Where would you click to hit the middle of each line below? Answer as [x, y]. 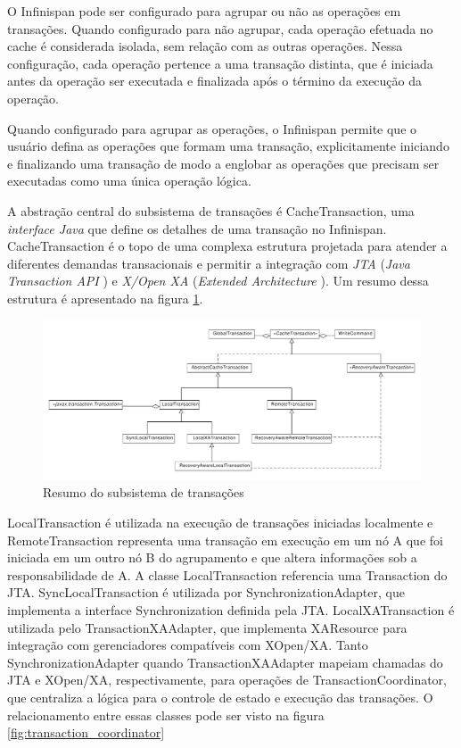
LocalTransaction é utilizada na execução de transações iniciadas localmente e [220, 522]
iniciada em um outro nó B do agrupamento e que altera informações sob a [212, 557]
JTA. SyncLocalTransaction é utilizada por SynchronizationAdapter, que [206, 592]
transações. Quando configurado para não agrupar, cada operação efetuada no [220, 28]
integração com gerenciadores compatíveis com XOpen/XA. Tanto [188, 645]
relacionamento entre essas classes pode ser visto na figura [166, 715]
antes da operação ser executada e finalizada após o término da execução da [215, 81]
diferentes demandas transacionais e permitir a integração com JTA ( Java [209, 263]
